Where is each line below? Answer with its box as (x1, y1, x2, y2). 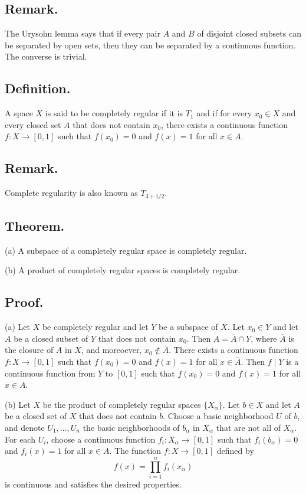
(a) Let (5, 320, 30, 333)
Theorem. (5, 217, 65, 235)
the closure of (5, 343, 54, 356)
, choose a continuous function (46, 433, 156, 445)
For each (5, 433, 35, 445)
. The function (109, 444, 162, 457)
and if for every (196, 107, 252, 119)
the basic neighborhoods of (83, 421, 180, 433)
